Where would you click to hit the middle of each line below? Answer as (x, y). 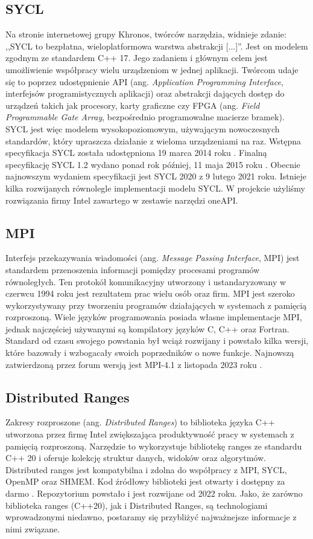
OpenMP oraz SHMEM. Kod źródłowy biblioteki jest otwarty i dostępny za (145, 481)
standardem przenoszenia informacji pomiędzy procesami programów (133, 269)
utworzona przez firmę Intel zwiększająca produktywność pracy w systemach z (150, 434)
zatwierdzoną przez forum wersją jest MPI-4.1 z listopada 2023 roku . (134, 364)
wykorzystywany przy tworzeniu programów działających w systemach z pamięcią (156, 305)
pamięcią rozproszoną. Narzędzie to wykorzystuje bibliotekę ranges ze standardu (154, 446)
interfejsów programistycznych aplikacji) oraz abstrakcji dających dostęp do (145, 93)
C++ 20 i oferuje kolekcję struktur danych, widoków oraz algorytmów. (136, 458)
